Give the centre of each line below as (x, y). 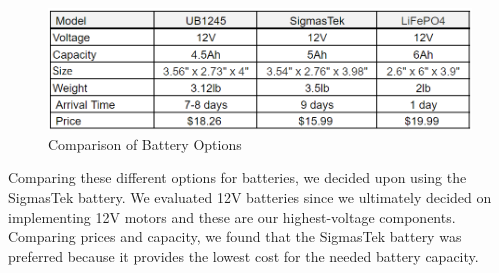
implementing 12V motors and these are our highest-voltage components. (232, 216)
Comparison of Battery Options (145, 143)
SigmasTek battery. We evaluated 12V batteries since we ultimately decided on (250, 197)
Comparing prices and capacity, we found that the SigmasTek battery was (235, 236)
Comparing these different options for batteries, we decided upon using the (237, 177)
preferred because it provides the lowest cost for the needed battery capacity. (243, 255)
